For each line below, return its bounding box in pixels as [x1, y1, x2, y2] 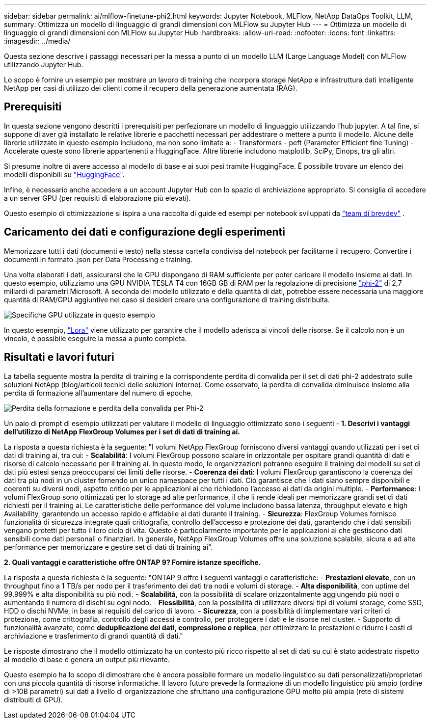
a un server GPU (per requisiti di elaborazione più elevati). [4, 193, 191, 202]
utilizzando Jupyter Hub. [4, 60, 83, 69]
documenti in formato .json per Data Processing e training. [4, 255, 193, 264]
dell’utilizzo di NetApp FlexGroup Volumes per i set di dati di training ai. [4, 427, 240, 436]
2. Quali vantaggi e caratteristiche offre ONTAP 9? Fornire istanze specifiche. [4, 558, 261, 566]
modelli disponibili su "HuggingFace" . [4, 170, 125, 179]
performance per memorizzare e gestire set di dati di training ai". [4, 542, 213, 551]
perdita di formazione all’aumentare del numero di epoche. [4, 388, 193, 397]
